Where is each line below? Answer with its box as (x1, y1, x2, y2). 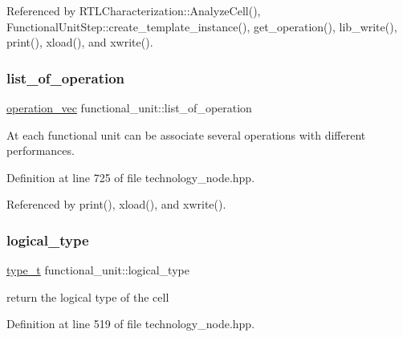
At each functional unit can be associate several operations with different (6, 126, 366, 143)
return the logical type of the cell (6, 288, 169, 305)
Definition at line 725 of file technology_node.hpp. (6, 168, 255, 185)
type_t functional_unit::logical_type (6, 262, 189, 278)
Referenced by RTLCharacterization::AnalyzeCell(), (6, 2, 261, 18)
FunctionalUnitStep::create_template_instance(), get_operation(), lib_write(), (6, 18, 397, 35)
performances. (6, 142, 75, 159)
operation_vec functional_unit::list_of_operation (6, 99, 252, 116)
